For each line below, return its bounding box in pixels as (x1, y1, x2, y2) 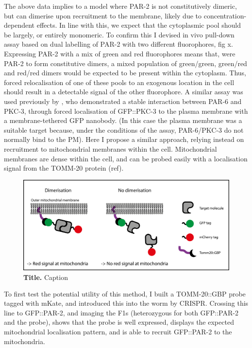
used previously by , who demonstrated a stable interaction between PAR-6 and (4, 96, 242, 106)
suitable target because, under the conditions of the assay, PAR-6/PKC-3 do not (4, 124, 244, 135)
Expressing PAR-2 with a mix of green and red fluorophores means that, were (4, 48, 235, 58)
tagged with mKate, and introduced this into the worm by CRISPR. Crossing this (4, 298, 249, 308)
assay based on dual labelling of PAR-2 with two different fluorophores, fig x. (4, 39, 233, 49)
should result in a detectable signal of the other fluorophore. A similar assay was (4, 87, 243, 97)
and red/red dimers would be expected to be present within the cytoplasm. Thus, (4, 68, 247, 78)
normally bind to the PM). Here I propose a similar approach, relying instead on (4, 134, 244, 144)
